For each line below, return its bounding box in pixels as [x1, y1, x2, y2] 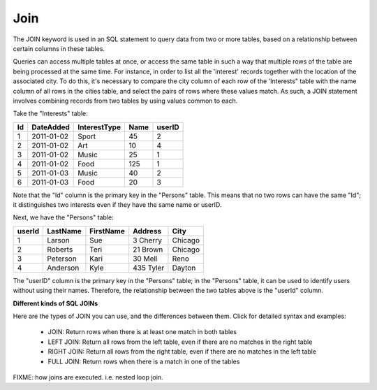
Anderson [47, 263, 80, 273]
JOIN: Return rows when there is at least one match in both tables [47, 328, 237, 336]
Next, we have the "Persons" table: [13, 213, 114, 222]
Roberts [47, 245, 73, 254]
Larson [47, 235, 70, 245]
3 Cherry [133, 235, 162, 245]
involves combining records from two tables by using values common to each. [13, 96, 238, 105]
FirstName [89, 226, 125, 236]
